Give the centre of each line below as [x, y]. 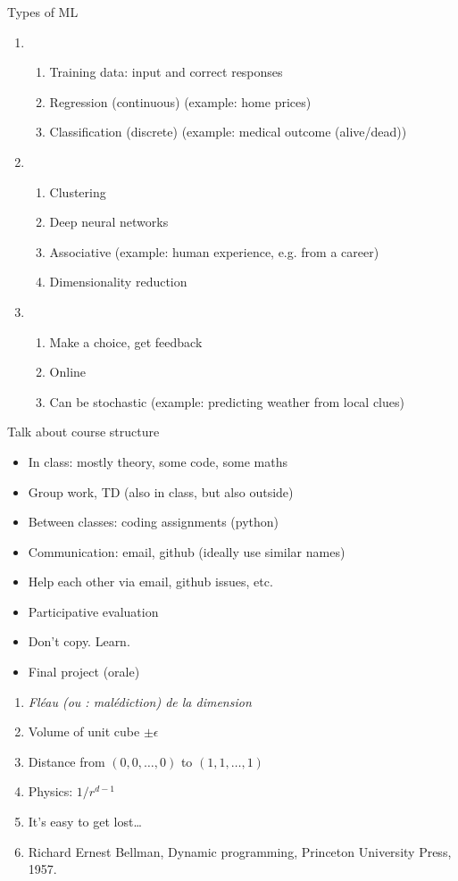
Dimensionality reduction [118, 282]
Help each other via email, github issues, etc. [150, 582]
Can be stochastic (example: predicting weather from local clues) [227, 401]
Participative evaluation [93, 611]
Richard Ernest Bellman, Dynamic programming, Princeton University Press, [240, 851]
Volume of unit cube [84, 731]
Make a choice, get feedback [126, 341]
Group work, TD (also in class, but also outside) [161, 491]
